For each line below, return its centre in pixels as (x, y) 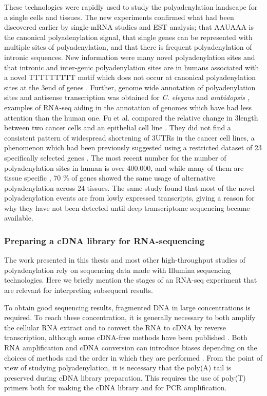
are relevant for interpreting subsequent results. (79, 290)
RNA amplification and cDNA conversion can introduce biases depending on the (131, 348)
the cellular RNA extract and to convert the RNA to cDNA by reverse (115, 327)
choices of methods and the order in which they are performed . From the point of (133, 357)
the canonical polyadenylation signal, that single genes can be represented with (128, 37)
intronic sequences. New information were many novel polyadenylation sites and (130, 57)
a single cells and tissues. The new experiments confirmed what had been (119, 17)
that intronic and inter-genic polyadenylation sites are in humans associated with (132, 67)
